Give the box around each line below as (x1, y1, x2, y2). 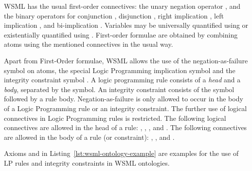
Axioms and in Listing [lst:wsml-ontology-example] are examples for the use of (4, 148, 239, 158)
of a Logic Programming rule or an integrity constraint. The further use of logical (4, 103, 247, 113)
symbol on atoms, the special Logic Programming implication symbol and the (4, 65, 235, 75)
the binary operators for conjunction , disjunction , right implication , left (4, 10, 224, 20)
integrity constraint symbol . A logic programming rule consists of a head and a (4, 75, 241, 85)
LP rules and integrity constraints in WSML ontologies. (4, 157, 170, 168)
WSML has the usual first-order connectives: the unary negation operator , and (4, 1, 241, 11)
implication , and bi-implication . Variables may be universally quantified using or (4, 20, 249, 30)
